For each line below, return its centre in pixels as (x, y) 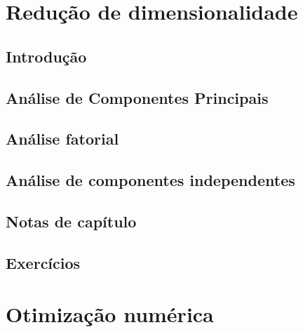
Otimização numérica (110, 314)
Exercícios (43, 262)
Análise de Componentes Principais (137, 97)
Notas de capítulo (71, 221)
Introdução (46, 56)
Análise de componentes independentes (150, 180)
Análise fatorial (62, 139)
